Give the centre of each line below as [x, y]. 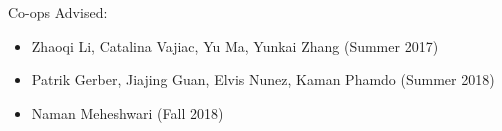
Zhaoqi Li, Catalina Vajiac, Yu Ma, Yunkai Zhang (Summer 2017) [235, 45]
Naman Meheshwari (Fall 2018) [127, 112]
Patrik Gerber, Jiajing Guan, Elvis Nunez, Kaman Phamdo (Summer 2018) [263, 79]
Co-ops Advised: [58, 12]
